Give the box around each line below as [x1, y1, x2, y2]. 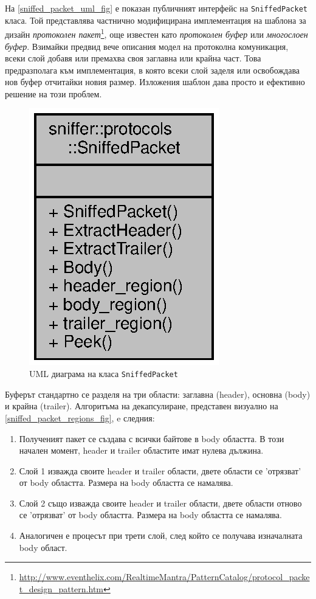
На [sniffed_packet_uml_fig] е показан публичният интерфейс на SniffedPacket [5, 2, 307, 14]
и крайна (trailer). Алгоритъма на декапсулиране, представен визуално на [5, 400, 278, 412]
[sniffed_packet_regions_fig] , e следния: [5, 411, 155, 424]
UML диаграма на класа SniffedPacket [29, 367, 178, 380]
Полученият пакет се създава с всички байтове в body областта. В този [19, 432, 284, 445]
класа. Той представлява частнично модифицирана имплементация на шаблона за [5, 13, 306, 26]
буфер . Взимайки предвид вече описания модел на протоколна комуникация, [5, 40, 289, 52]
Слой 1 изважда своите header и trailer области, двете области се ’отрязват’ [19, 464, 301, 477]
